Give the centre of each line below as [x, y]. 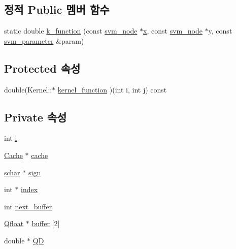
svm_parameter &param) [44, 40]
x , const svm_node [173, 31]
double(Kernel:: [28, 89]
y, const [220, 31]
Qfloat [14, 223]
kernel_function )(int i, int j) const [112, 89]
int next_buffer [28, 206]
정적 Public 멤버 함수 [57, 9]
